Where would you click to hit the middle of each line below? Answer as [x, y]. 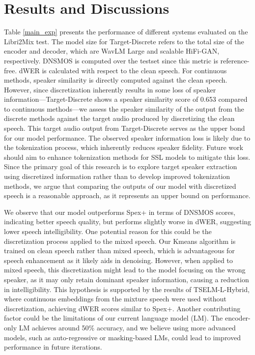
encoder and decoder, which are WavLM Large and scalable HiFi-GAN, [112, 51]
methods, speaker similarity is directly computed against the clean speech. [116, 80]
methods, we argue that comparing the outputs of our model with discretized [120, 186]
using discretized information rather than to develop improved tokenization [117, 176]
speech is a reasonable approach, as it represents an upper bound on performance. [127, 195]
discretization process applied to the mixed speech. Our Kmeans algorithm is [120, 241]
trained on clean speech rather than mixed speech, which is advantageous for [119, 251]
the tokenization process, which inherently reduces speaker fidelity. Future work [124, 147]
